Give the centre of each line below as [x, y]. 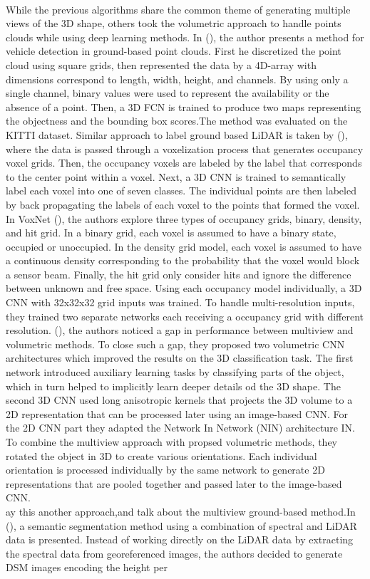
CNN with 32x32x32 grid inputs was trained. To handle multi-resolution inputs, [180, 302]
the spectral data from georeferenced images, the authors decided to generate [174, 553]
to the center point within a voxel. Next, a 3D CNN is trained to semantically [176, 176]
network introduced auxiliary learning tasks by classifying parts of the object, [175, 372]
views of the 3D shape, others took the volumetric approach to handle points [174, 23]
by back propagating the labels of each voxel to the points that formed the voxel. [183, 204]
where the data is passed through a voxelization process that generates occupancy [185, 148]
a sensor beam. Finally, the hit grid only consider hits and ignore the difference [179, 274]
